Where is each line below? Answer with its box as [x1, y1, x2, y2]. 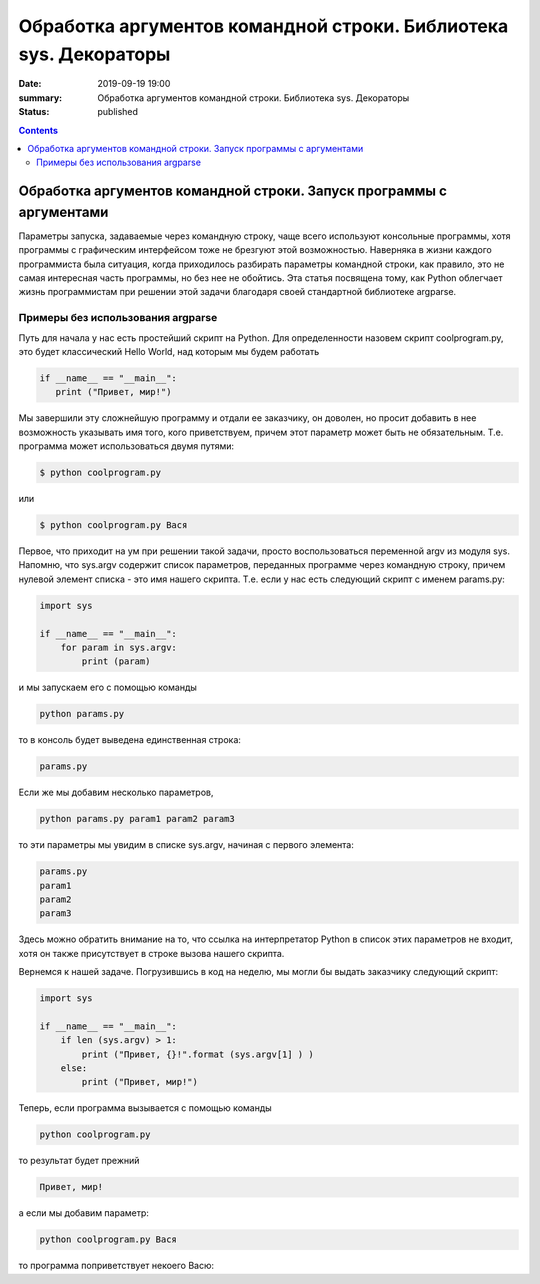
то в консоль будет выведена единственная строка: [18, 734, 242, 746]
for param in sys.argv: [60, 641, 177, 653]
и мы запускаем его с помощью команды [18, 681, 197, 694]
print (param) [81, 656, 151, 667]
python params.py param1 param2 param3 [39, 813, 235, 825]
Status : [18, 106, 50, 118]
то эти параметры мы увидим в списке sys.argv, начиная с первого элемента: [18, 839, 354, 851]
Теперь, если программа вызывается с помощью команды [18, 1102, 272, 1114]
